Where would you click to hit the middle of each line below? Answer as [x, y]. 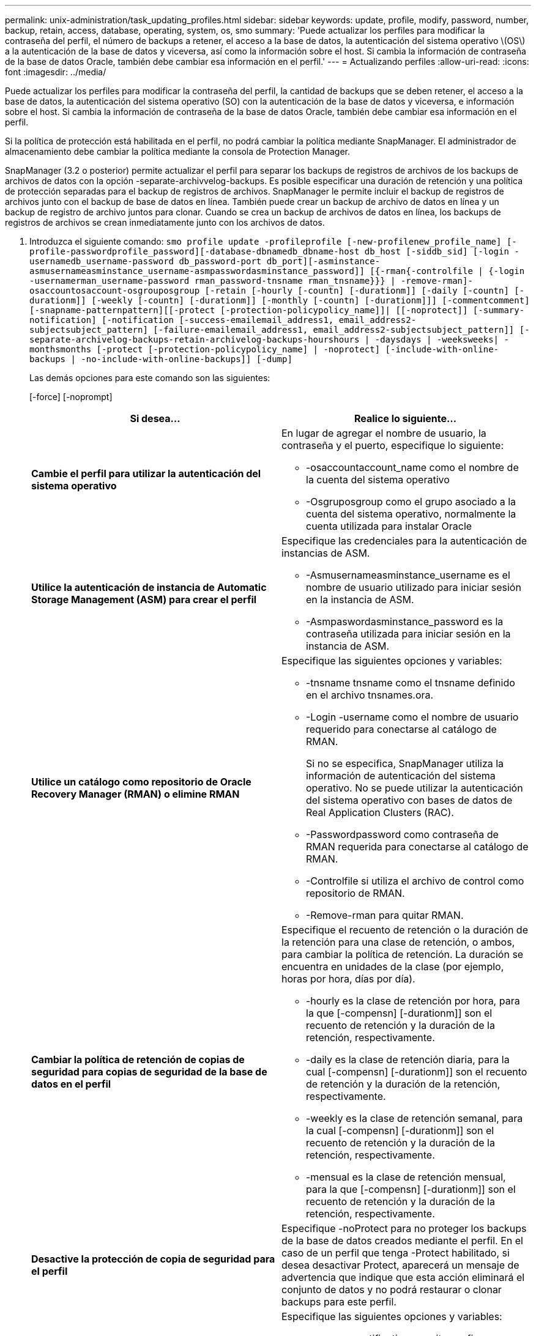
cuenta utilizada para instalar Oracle [389, 526]
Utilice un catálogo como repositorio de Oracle [141, 782]
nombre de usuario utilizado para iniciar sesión [414, 587]
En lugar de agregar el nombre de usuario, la [384, 433]
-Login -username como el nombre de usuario [412, 717]
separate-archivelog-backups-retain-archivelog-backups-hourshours [195, 340]
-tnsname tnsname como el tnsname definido [411, 683]
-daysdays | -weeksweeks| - [442, 340]
